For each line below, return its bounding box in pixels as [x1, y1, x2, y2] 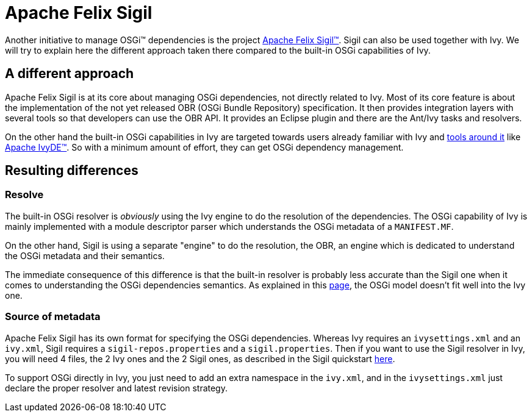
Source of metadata [5, 310, 101, 323]
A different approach [5, 66, 134, 82]
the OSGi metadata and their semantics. [5, 250, 165, 261]
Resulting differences [5, 163, 138, 179]
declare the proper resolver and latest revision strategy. [5, 382, 228, 393]
